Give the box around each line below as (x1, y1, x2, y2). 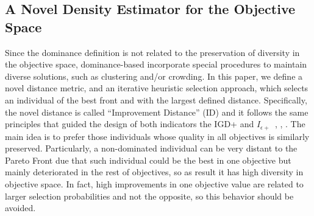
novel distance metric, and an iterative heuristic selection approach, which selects (5, 82, 309, 94)
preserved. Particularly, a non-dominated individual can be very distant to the (5, 142, 298, 155)
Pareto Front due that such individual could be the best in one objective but (5, 153, 291, 166)
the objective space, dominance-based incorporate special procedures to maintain (5, 58, 307, 71)
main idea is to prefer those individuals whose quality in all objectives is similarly (5, 130, 310, 142)
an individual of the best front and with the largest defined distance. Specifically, (5, 93, 307, 106)
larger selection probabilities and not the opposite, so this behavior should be (5, 189, 294, 202)
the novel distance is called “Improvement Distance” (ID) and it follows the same (5, 105, 309, 118)
